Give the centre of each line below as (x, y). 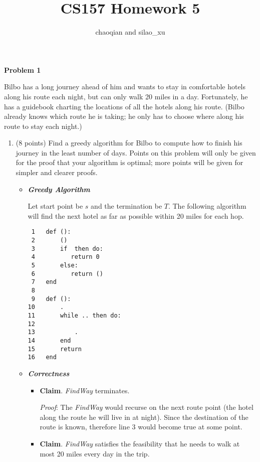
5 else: (55, 266)
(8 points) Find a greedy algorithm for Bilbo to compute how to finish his (129, 143)
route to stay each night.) (43, 126)
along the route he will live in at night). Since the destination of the (144, 417)
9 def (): (51, 299)
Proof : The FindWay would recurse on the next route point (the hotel (147, 407)
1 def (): (51, 232)
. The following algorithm (207, 206)
